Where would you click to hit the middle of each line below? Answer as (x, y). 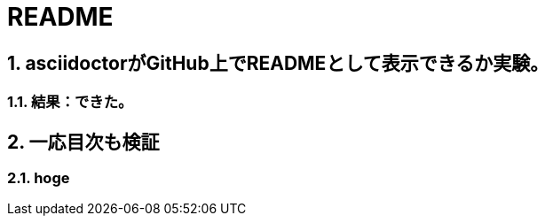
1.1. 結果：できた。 (70, 102)
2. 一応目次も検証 (83, 142)
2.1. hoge (39, 178)
